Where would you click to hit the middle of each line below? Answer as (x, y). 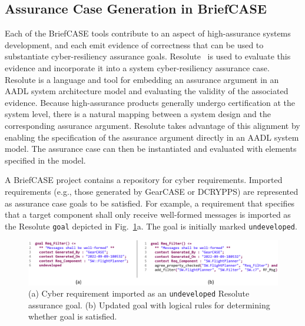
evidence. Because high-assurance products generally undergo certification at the (150, 102)
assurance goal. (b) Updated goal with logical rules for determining (149, 305)
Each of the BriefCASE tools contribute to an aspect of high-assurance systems (148, 33)
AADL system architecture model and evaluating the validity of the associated (147, 91)
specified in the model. (45, 160)
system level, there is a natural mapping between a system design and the (138, 114)
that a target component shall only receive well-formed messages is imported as (148, 214)
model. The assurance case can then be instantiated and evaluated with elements (151, 149)
